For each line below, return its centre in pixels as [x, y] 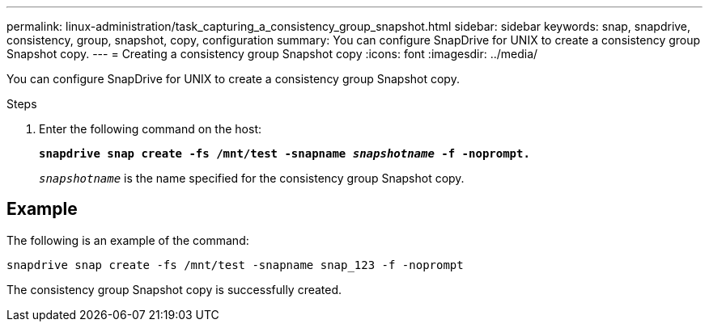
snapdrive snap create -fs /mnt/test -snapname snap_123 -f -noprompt [235, 265]
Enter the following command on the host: [150, 129]
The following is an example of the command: [128, 240]
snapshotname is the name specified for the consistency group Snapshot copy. [252, 178]
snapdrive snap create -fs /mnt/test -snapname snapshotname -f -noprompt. [284, 153]
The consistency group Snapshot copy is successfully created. [174, 289]
